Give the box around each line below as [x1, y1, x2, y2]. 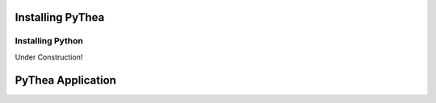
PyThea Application [15, 73, 117, 87]
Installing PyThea [15, 10, 105, 24]
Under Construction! [15, 52, 83, 62]
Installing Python [15, 35, 84, 47]
